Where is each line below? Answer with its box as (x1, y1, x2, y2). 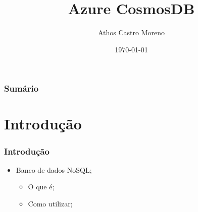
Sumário (4, 82, 39, 95)
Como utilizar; (28, 198, 73, 209)
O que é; (28, 181, 55, 192)
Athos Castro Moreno (97, 27, 165, 38)
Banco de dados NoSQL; (16, 164, 92, 175)
